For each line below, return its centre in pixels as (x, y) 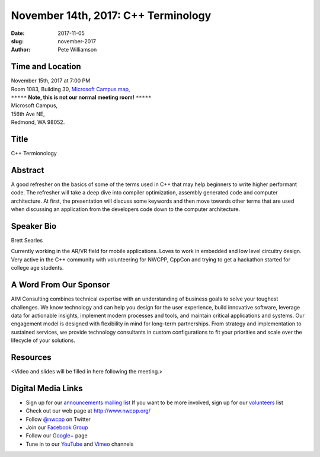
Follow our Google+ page (57, 436)
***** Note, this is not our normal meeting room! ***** (81, 97)
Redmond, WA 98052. (38, 122)
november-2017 (77, 41)
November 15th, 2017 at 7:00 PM (51, 81)
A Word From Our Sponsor (60, 285)
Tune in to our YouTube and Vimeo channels (80, 444)
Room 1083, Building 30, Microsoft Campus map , (71, 89)
